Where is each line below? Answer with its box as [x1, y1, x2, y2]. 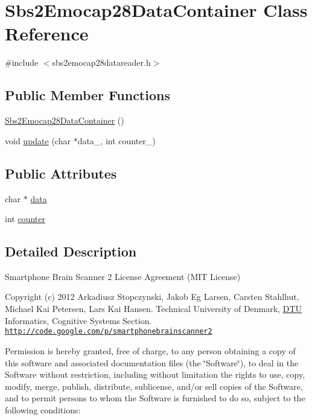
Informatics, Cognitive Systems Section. [5, 314, 152, 326]
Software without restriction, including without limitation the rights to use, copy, [5, 368, 305, 381]
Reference [5, 21, 89, 46]
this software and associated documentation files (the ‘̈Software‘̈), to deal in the [5, 356, 299, 369]
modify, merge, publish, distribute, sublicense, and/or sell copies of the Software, [5, 380, 303, 392]
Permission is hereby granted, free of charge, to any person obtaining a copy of [5, 344, 296, 357]
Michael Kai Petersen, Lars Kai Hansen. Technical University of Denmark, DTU [5, 302, 302, 315]
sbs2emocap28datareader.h [52, 56, 151, 69]
